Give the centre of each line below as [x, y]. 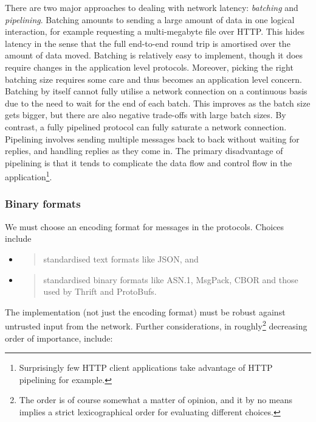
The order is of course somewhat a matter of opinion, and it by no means [156, 400]
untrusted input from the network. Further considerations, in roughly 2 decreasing [156, 325]
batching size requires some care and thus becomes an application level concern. [153, 79]
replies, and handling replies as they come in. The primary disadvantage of [144, 151]
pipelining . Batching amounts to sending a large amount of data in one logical [150, 19]
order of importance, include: [59, 338]
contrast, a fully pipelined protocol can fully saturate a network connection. [146, 126]
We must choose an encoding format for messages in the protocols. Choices [145, 226]
